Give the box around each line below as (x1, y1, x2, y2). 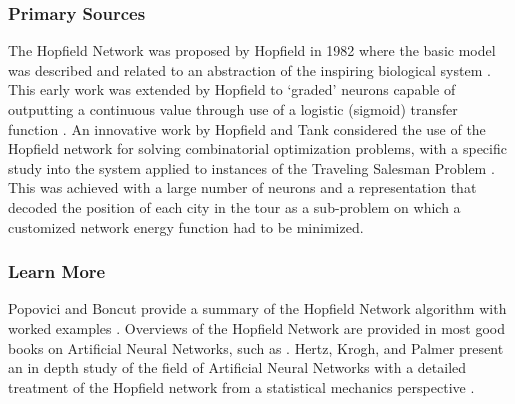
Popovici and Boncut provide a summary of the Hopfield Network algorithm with (8, 298, 507, 319)
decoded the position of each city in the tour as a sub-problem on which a (8, 196, 461, 217)
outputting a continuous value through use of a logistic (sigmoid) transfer (8, 99, 458, 119)
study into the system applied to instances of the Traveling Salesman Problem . (8, 157, 495, 178)
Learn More (8, 259, 106, 284)
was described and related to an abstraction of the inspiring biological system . (8, 59, 491, 80)
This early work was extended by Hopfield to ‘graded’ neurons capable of (8, 79, 456, 100)
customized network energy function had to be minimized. (8, 216, 364, 237)
